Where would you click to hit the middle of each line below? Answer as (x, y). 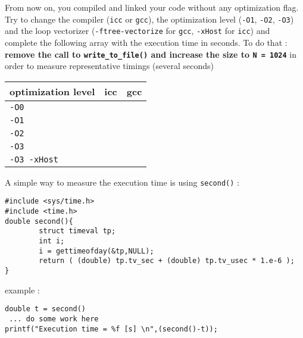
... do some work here (54, 319)
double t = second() (46, 309)
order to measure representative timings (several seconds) (110, 66)
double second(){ (39, 221)
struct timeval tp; (77, 231)
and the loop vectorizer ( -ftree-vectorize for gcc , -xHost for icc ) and (138, 31)
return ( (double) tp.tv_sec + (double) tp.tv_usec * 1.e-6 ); (167, 261)
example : (22, 290)
